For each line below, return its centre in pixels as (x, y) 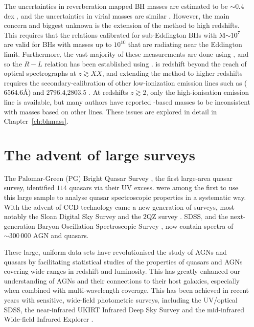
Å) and (34, 92)
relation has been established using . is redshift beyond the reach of (146, 63)
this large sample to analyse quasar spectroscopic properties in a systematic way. (125, 197)
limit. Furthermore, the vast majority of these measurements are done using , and (126, 54)
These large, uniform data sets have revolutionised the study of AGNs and (115, 252)
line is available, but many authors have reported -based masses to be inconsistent (127, 101)
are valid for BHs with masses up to (58, 44)
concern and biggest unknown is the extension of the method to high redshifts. (122, 25)
